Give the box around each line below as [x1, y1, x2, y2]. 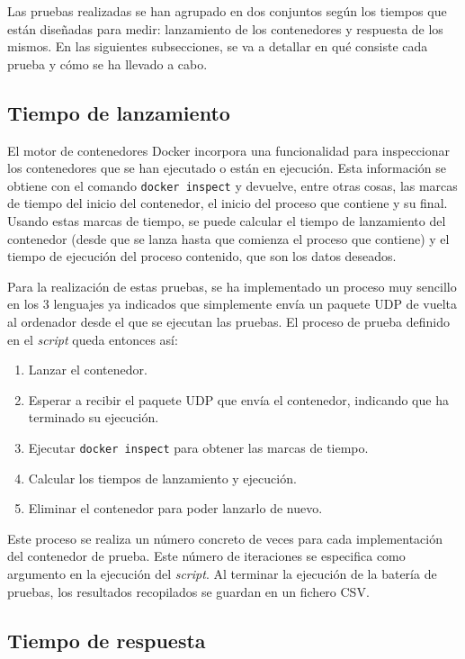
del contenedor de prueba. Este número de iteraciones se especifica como [7, 546, 406, 565]
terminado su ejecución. [28, 408, 159, 427]
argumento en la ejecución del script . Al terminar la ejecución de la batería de [7, 564, 437, 582]
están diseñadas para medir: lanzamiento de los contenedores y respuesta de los [7, 19, 443, 38]
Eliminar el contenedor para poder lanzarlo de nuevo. [28, 499, 323, 518]
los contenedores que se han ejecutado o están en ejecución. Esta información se [7, 158, 446, 177]
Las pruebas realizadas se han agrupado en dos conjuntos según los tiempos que [7, 2, 447, 20]
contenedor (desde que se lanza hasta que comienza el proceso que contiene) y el [7, 229, 450, 248]
